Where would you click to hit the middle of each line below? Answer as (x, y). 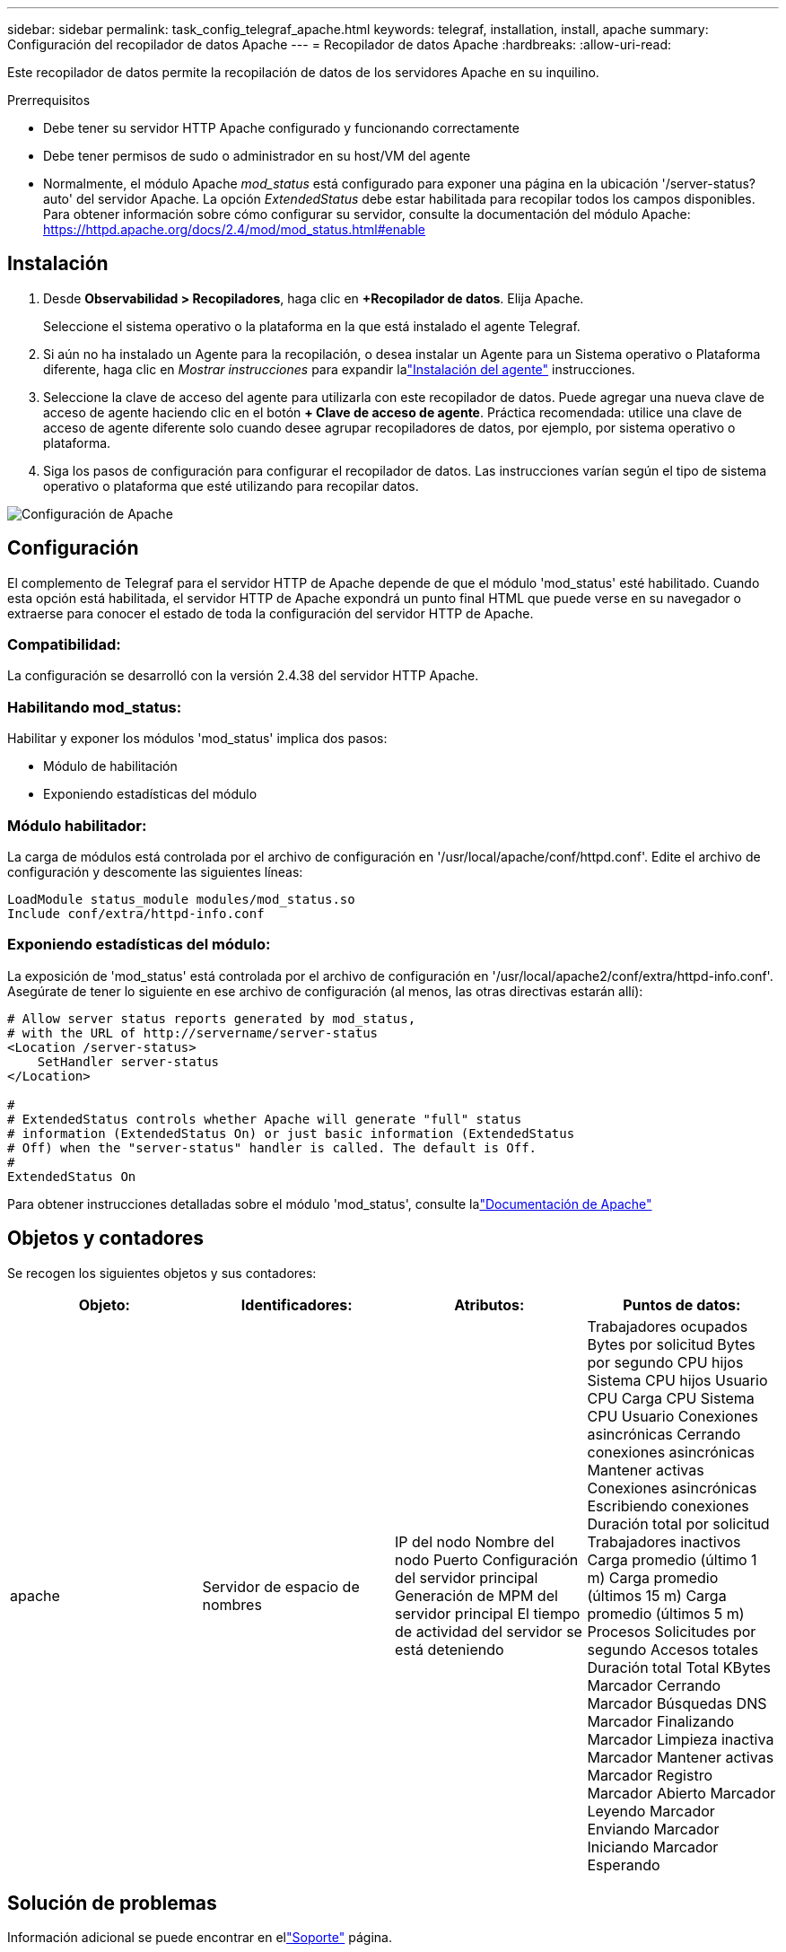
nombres (232, 1604)
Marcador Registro (650, 1775)
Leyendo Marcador (651, 1811)
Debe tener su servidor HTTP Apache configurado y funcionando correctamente (281, 128)
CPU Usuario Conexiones (672, 1416)
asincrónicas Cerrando (664, 1434)
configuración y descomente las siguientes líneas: (155, 871)
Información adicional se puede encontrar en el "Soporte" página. (200, 1938)
